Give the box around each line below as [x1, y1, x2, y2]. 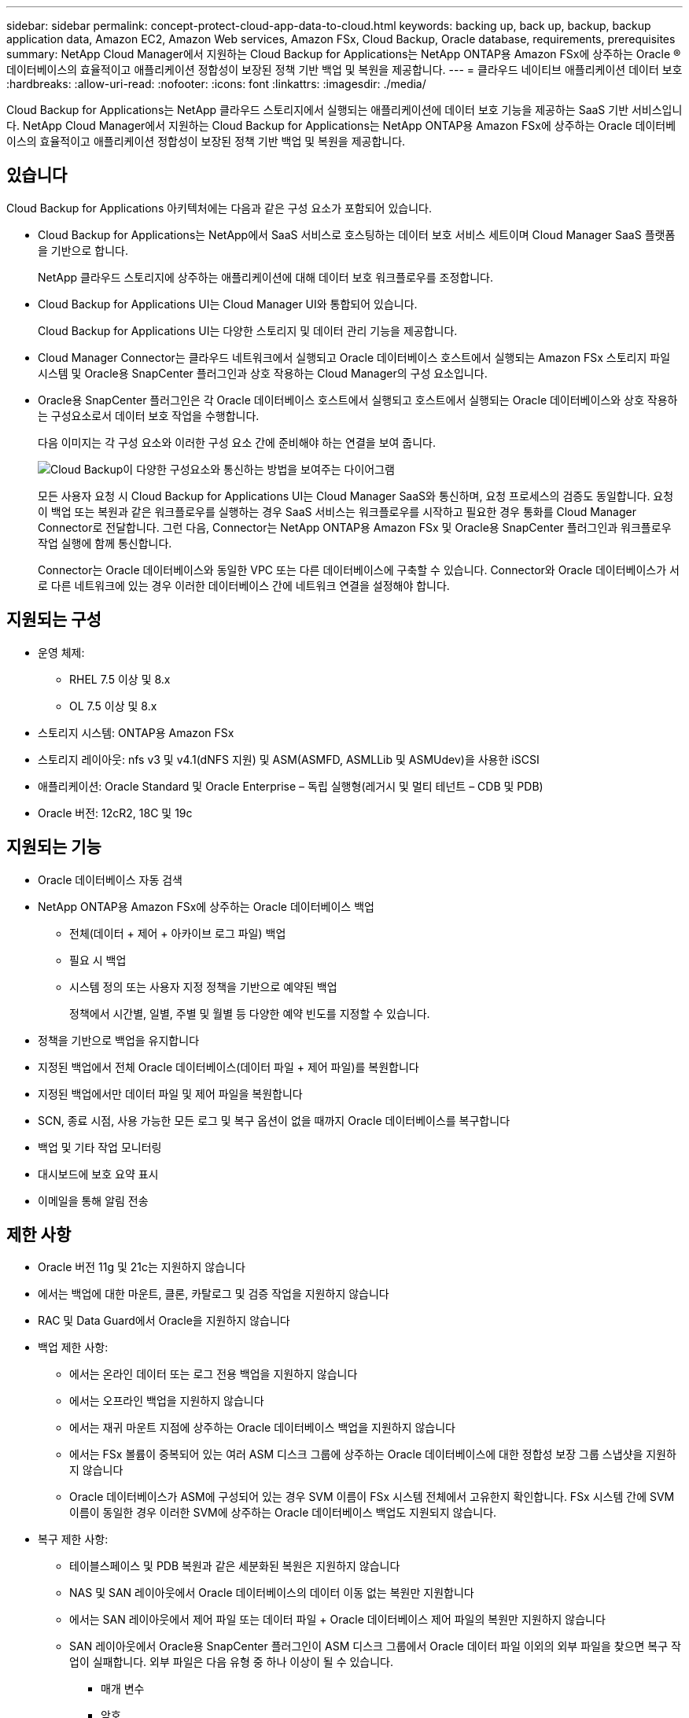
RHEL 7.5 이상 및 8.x [69, 672, 171, 686]
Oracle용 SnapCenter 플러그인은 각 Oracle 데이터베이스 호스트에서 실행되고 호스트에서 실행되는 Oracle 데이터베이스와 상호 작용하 [38, 393, 678, 407]
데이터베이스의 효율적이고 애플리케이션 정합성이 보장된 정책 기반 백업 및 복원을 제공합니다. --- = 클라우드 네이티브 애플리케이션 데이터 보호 [6, 63, 683, 76]
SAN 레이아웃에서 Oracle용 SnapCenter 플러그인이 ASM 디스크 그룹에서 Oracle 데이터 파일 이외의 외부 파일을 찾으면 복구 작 [69, 1639, 681, 1653]
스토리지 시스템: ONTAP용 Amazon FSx [38, 725, 234, 739]
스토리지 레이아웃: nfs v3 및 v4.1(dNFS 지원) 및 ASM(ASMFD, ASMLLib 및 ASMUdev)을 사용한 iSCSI [38, 752, 540, 766]
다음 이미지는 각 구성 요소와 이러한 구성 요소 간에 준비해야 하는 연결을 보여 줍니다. [38, 435, 437, 449]
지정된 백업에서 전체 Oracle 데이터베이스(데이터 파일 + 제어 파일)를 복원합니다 [38, 1060, 419, 1074]
